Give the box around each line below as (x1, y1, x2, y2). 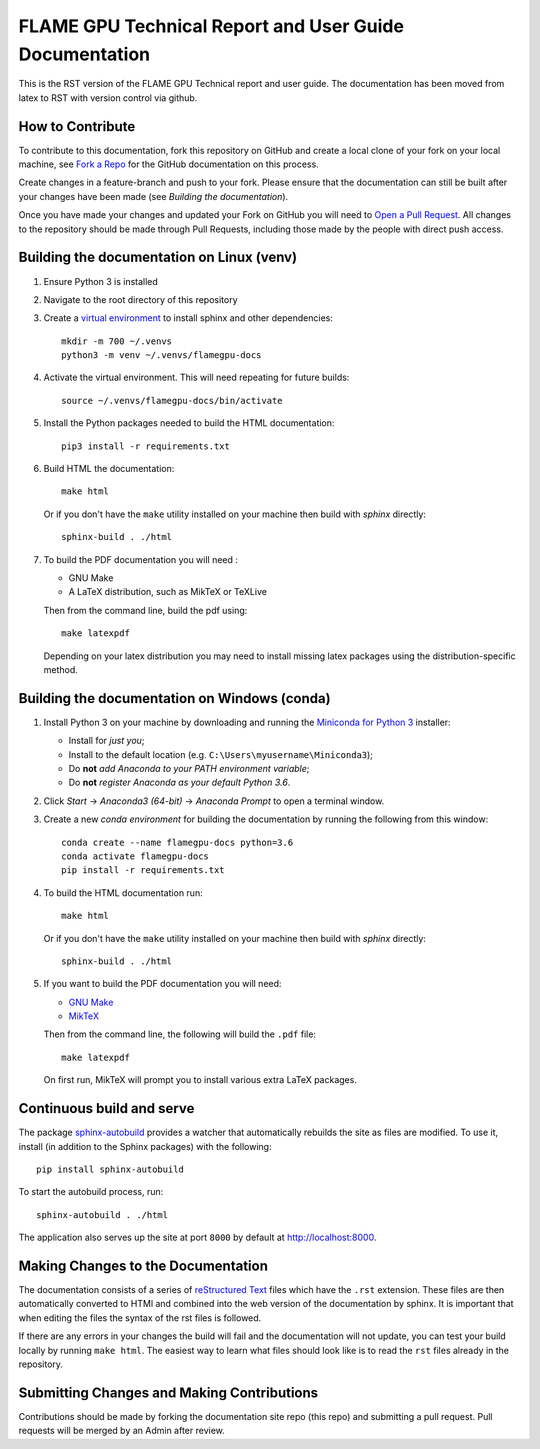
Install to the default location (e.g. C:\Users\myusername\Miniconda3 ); (68, 748, 374, 760)
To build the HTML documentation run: (43, 886, 204, 899)
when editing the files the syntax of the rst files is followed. (18, 1311, 262, 1324)
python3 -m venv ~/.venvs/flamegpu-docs (61, 350, 262, 361)
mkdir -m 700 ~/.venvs (61, 335, 173, 347)
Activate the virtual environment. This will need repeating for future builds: (43, 371, 350, 384)
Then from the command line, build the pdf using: (43, 604, 248, 616)
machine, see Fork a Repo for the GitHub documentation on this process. (18, 158, 319, 170)
